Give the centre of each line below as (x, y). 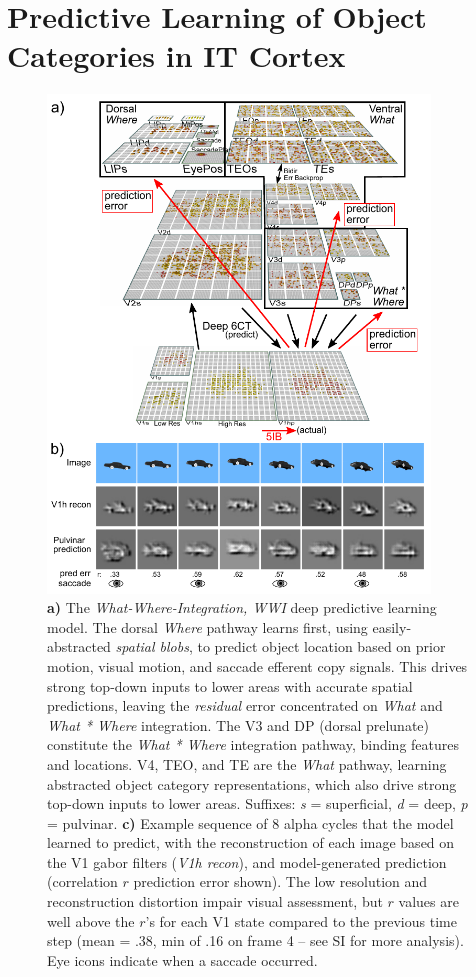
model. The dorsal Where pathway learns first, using (207, 626)
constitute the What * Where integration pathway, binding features (253, 744)
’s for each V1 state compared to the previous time (301, 920)
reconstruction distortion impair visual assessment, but (215, 901)
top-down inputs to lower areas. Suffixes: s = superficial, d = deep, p (257, 803)
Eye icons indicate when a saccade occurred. (182, 959)
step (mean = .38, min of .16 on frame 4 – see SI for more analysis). (255, 940)
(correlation (82, 881)
